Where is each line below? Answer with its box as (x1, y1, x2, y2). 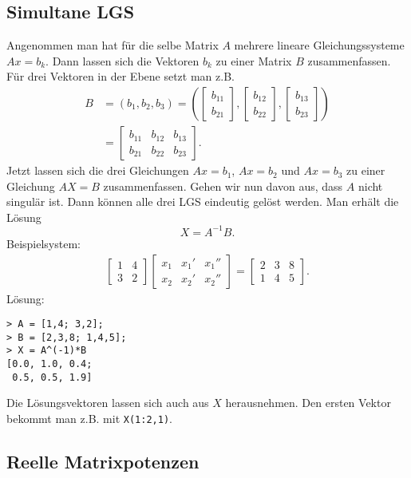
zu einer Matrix (215, 52, 292, 69)
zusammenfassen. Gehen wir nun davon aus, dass (103, 177, 343, 194)
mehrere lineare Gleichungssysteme (234, 37, 405, 53)
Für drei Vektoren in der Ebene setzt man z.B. (6, 68, 235, 85)
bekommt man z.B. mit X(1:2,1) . (6, 410, 172, 427)
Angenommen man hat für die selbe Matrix (6, 37, 219, 53)
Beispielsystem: (6, 235, 81, 251)
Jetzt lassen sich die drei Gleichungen (6, 162, 189, 179)
